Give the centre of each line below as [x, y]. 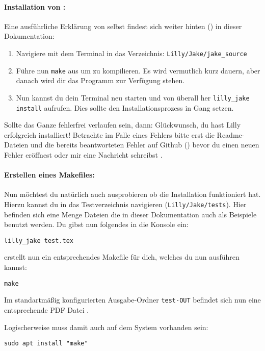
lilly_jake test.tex [39, 241]
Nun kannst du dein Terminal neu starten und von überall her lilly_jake [133, 97]
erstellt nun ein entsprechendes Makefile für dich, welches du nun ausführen [122, 257]
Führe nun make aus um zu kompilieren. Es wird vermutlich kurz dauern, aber [138, 70]
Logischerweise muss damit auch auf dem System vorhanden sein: [106, 327]
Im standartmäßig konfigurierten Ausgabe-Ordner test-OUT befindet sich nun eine [132, 300]
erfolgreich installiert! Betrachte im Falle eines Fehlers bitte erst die [109, 134]
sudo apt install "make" [46, 344]
